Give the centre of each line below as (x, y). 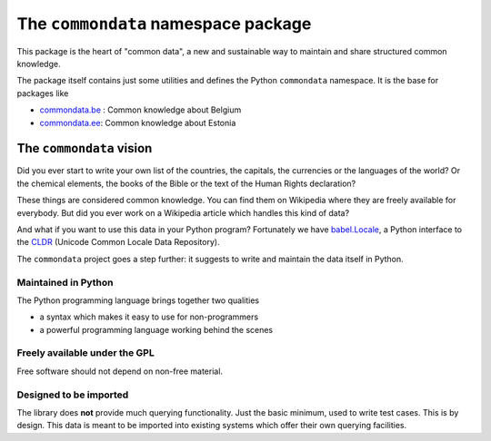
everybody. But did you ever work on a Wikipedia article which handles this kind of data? (183, 212)
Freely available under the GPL (85, 353)
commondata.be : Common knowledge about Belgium (140, 110)
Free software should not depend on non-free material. (120, 371)
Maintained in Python (65, 282)
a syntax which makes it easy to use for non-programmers (149, 317)
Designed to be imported (73, 395)
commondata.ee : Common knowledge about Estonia (138, 122)
